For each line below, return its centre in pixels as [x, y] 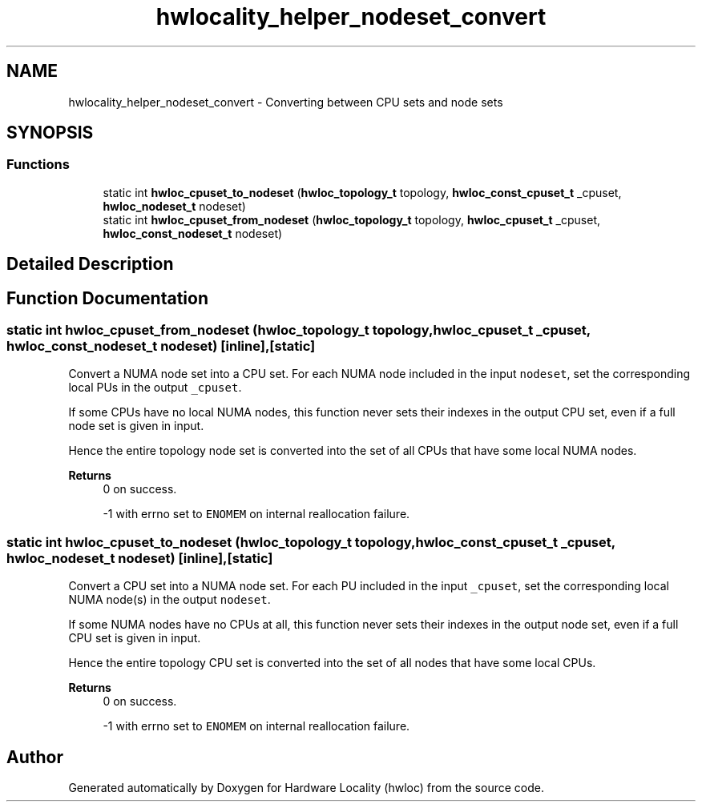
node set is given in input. [136, 426]
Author [35, 757]
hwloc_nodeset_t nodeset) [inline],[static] [140, 558]
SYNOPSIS [50, 133]
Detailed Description [90, 264]
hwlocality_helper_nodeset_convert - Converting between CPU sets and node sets [286, 102]
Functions [38, 165]
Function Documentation [107, 298]
